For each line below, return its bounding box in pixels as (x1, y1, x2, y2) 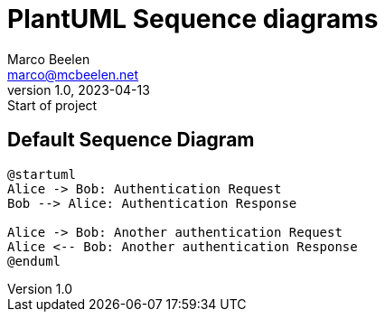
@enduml (7, 253, 61, 268)
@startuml (7, 166, 76, 182)
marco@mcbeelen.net (7, 66, 139, 82)
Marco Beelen (7, 51, 90, 67)
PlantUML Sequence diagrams (7, 4, 379, 34)
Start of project (7, 97, 98, 113)
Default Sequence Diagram (7, 128, 255, 152)
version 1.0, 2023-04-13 (7, 81, 150, 98)
